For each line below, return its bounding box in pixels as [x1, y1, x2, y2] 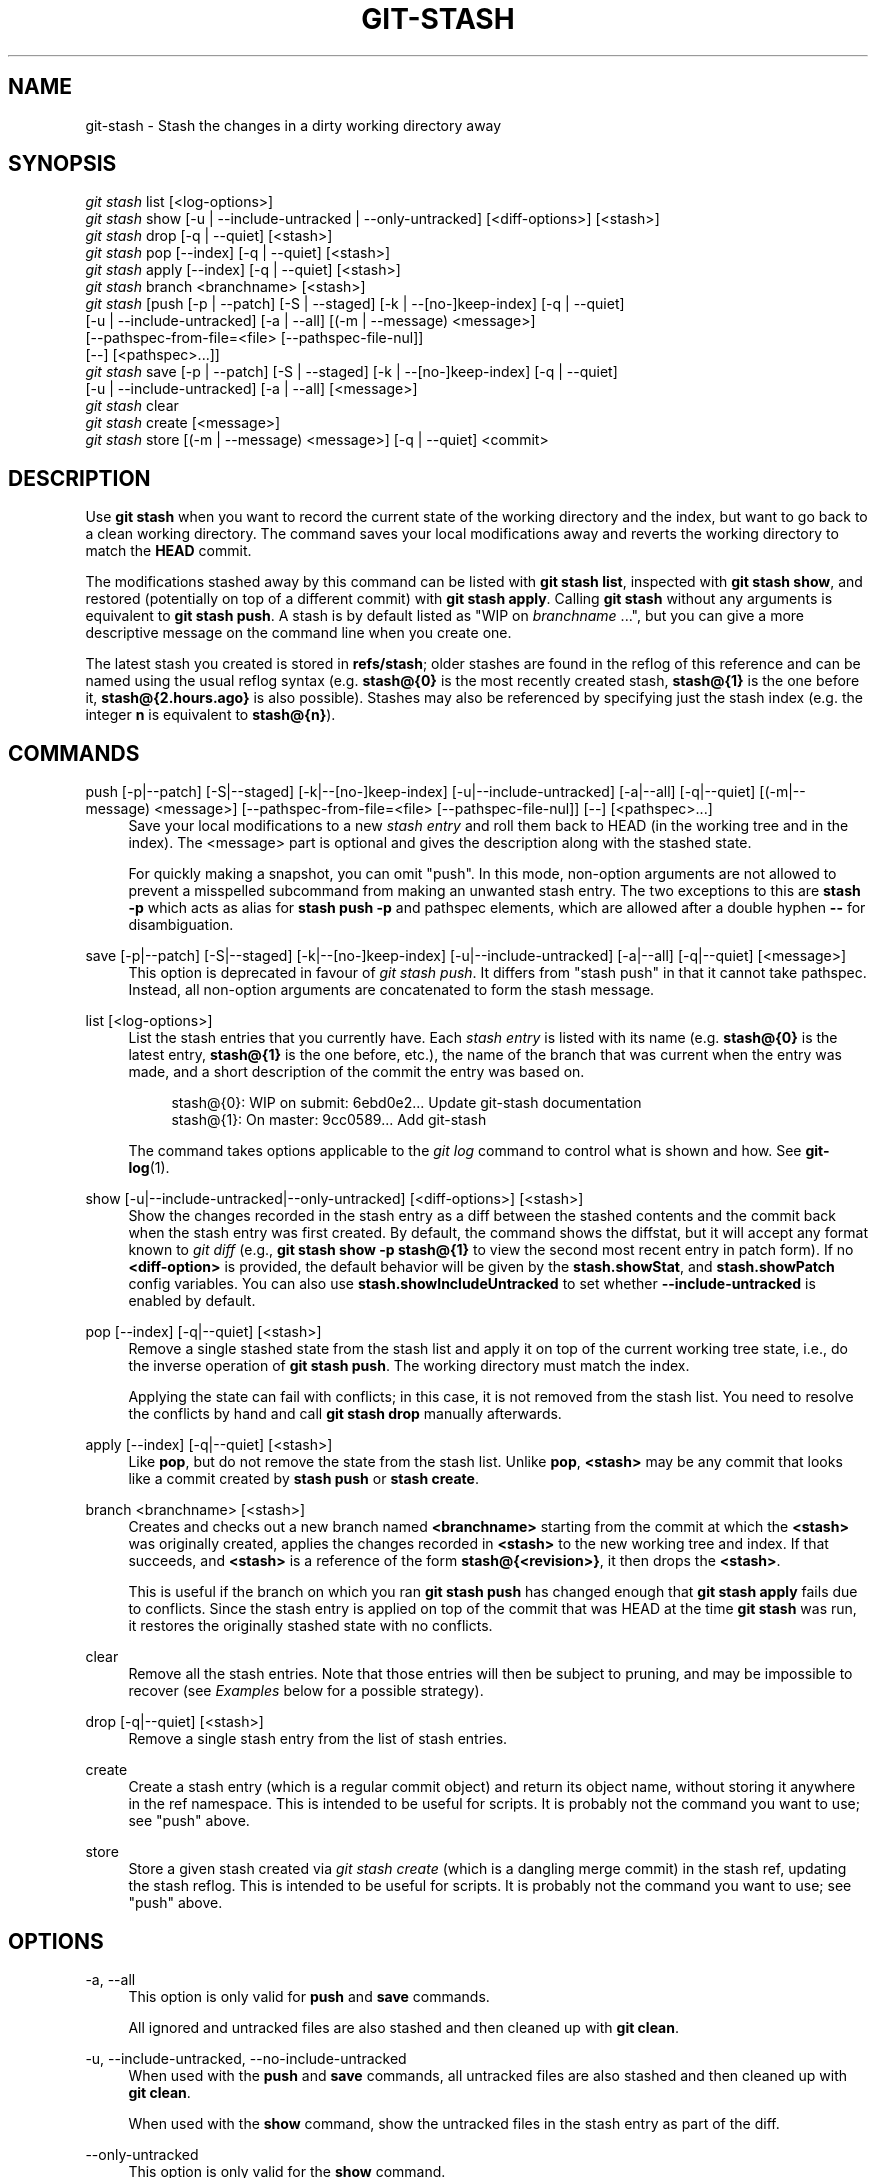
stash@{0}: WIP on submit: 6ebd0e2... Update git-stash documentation [171, 1094, 642, 1112]
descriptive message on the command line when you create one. [85, 624, 512, 642]
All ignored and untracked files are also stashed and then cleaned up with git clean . [128, 2018, 680, 2036]
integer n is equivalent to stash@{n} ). [85, 706, 336, 724]
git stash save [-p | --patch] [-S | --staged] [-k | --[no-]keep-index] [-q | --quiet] [85, 363, 618, 381]
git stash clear [85, 397, 179, 415]
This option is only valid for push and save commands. [128, 1987, 490, 2005]
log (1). [128, 1159, 170, 1177]
